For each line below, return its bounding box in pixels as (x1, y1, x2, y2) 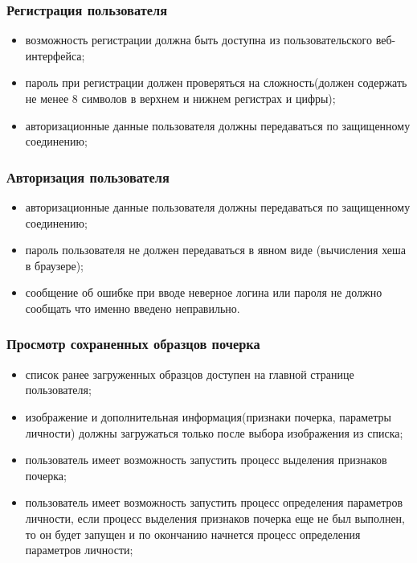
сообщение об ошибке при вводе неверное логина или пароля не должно (25, 284, 382, 301)
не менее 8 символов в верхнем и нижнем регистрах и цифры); (25, 90, 336, 106)
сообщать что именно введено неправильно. (25, 299, 240, 316)
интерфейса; (25, 47, 85, 64)
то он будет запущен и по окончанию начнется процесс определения (25, 525, 361, 542)
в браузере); (25, 257, 84, 273)
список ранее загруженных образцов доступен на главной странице (25, 365, 354, 382)
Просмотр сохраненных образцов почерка (6, 334, 260, 354)
